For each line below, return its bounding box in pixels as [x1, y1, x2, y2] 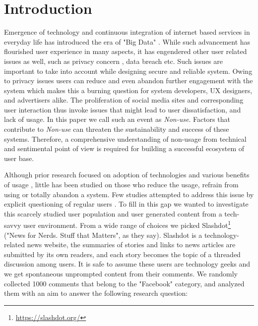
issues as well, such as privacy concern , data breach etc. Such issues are [4, 55, 223, 66]
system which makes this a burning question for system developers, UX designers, [4, 85, 253, 95]
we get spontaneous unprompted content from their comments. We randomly [4, 269, 238, 279]
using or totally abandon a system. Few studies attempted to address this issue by [4, 189, 254, 199]
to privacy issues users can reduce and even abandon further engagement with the [4, 75, 253, 86]
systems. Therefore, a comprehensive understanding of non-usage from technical [4, 133, 247, 144]
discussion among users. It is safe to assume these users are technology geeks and [4, 259, 251, 269]
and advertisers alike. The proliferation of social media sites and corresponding [4, 95, 244, 105]
